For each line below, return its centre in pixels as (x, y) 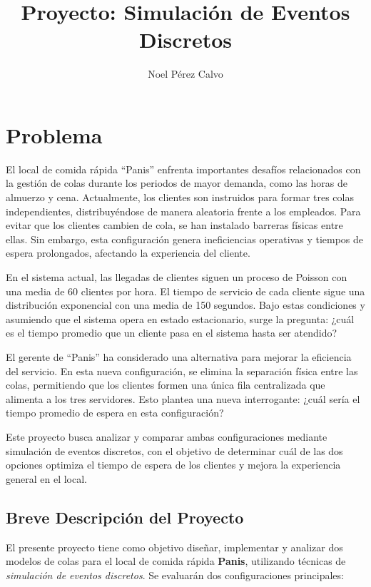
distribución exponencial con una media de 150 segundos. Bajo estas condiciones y (185, 305)
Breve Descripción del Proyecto (125, 517)
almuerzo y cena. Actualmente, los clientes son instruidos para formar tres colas (180, 197)
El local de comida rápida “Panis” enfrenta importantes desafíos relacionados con (183, 169)
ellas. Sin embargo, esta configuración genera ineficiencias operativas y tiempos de (185, 239)
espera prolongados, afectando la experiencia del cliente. (128, 253)
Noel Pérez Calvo (185, 74)
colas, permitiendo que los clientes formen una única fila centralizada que (166, 385)
